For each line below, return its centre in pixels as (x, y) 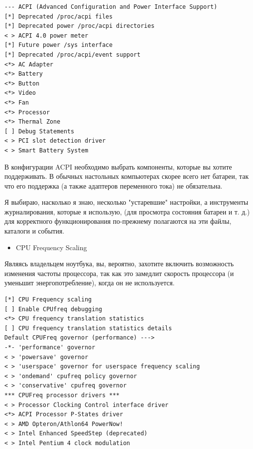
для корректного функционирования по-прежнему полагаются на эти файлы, (118, 221)
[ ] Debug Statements (39, 131)
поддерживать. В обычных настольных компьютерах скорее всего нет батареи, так (126, 176)
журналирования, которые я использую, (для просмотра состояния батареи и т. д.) (127, 211)
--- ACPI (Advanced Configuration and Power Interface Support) (111, 7)
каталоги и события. (34, 231)
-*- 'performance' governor (50, 347)
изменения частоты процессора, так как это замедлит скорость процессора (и (119, 273)
